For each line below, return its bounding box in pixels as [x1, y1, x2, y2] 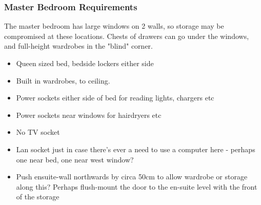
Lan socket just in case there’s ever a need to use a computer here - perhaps [16, 143, 255, 154]
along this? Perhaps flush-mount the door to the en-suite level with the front [16, 181, 257, 192]
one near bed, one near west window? [16, 154, 134, 165]
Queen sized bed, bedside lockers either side [16, 58, 154, 68]
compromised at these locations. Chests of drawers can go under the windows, [4, 30, 249, 41]
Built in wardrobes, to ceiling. [16, 75, 110, 86]
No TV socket [16, 127, 60, 137]
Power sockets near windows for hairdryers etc [16, 109, 162, 120]
